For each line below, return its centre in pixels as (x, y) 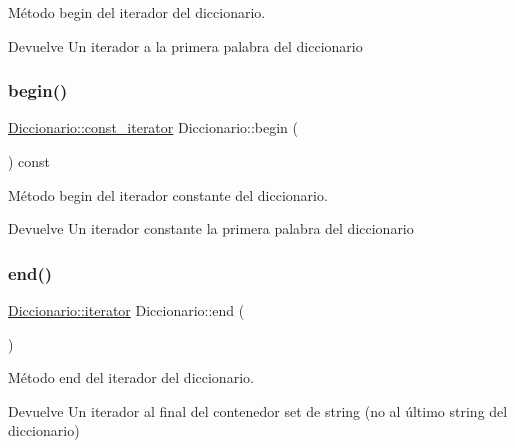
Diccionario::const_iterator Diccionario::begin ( (153, 127)
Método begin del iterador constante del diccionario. (168, 194)
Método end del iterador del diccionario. (131, 377)
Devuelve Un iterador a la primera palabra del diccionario (185, 45)
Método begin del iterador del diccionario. (137, 12)
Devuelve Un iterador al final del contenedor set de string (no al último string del (258, 410)
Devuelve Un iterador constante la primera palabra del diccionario (211, 228)
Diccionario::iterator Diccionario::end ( (126, 310)
